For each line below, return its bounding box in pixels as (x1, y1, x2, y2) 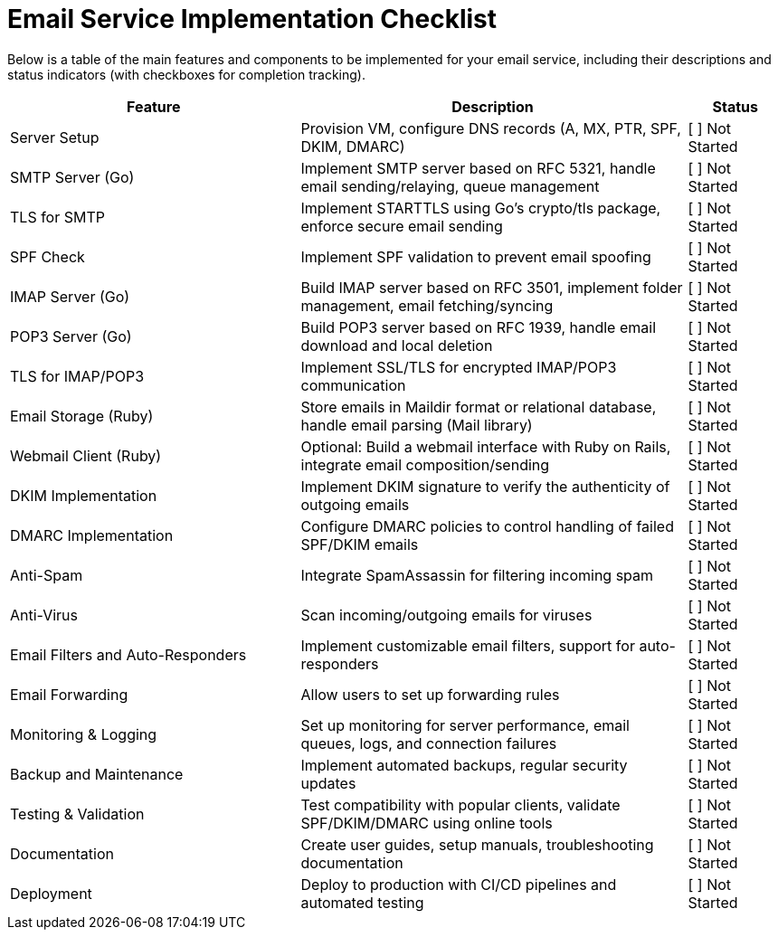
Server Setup (10, 128, 100, 147)
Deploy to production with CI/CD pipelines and (300, 875, 617, 894)
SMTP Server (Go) (10, 167, 135, 186)
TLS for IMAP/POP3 (10, 366, 145, 385)
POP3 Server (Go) (10, 327, 132, 345)
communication (300, 375, 406, 394)
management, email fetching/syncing (300, 296, 554, 315)
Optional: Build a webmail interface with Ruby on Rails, (300, 437, 671, 456)
